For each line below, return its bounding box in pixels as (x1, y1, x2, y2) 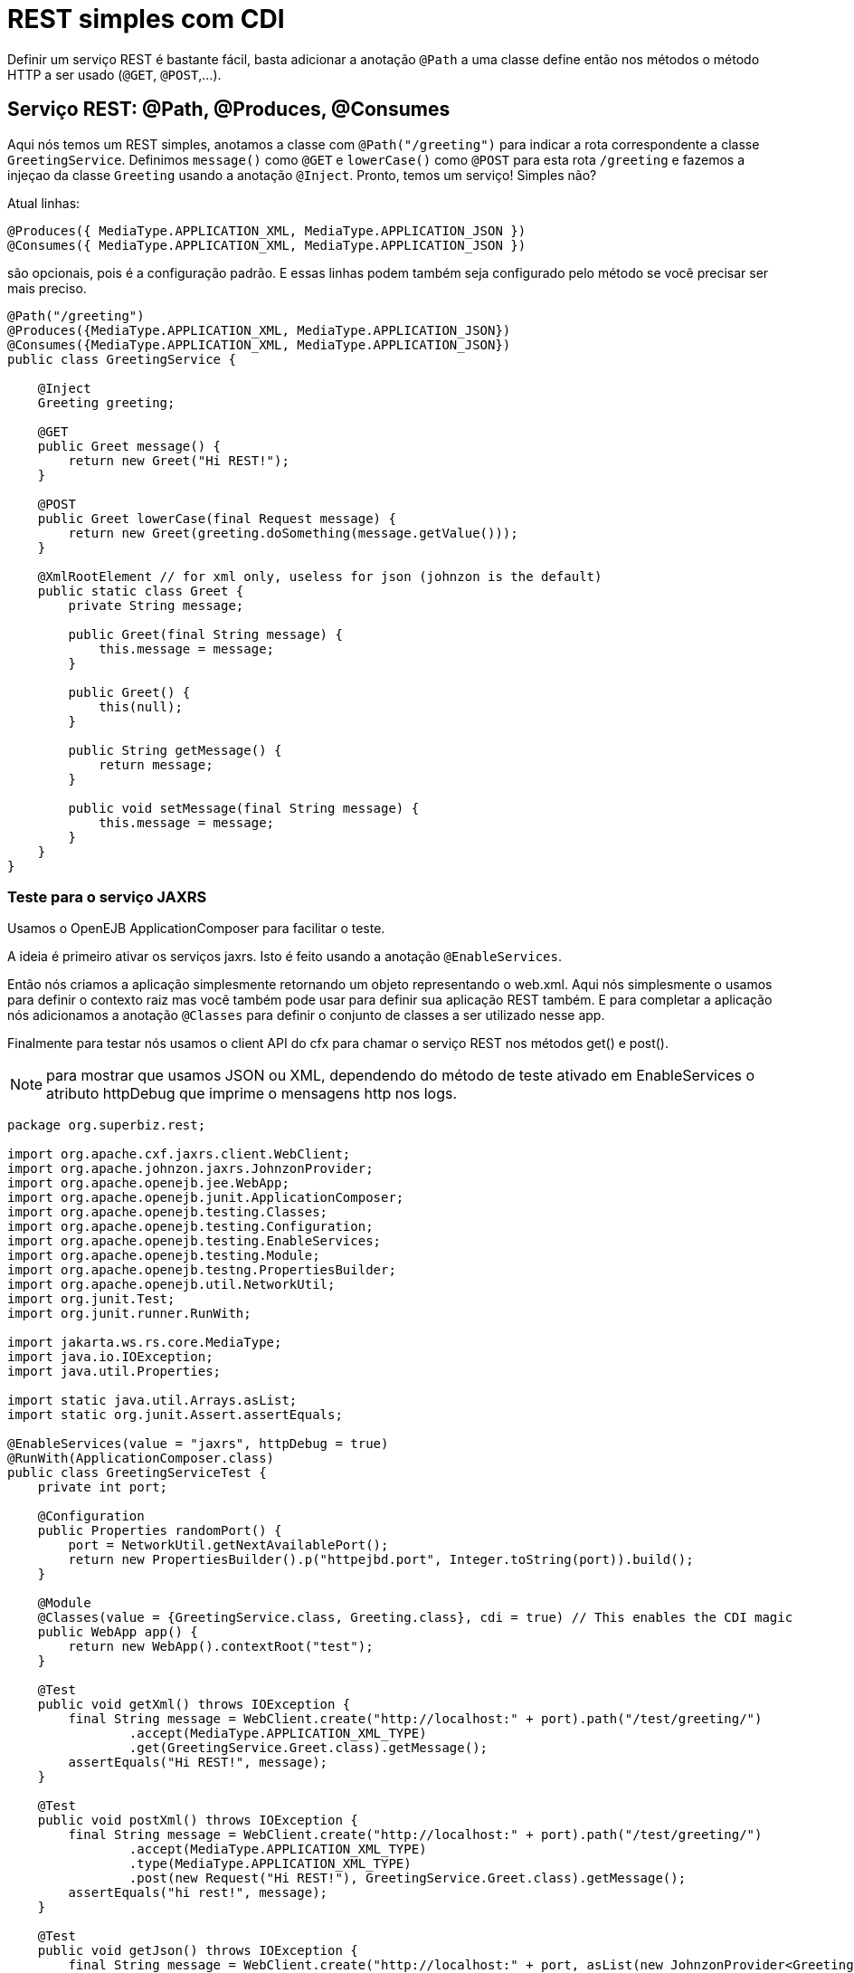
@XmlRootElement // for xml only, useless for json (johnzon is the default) (37, 568, 603, 584)
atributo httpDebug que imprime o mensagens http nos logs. (46, 1084, 458, 1103)
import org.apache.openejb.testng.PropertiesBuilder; (7, 1263, 396, 1278)
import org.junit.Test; (7, 1292, 176, 1307)
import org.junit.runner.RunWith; (7, 1306, 251, 1321)
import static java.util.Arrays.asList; (7, 1393, 298, 1408)
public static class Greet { (37, 583, 244, 598)
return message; (99, 757, 213, 772)
